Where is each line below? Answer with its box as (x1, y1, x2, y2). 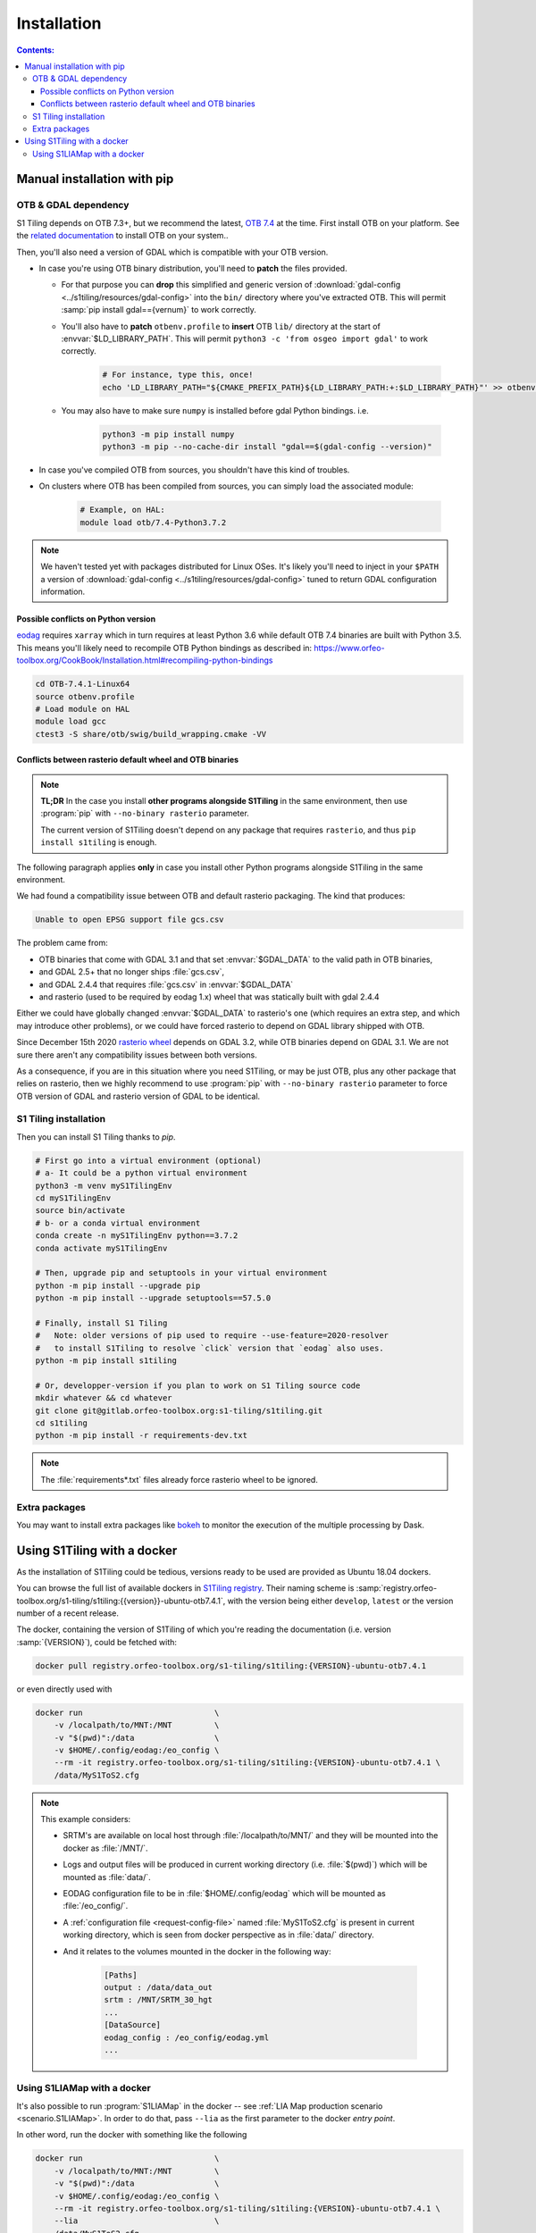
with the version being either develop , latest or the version (227, 1595, 454, 1606)
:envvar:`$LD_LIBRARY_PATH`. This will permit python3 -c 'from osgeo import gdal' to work (61, 333, 429, 344)
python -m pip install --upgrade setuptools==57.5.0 (35, 1293, 272, 1303)
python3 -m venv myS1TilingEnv (35, 1180, 173, 1191)
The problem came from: (16, 938, 109, 949)
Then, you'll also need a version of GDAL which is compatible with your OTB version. (16, 247, 329, 257)
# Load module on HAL (35, 704, 130, 714)
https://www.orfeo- (314, 642, 385, 653)
